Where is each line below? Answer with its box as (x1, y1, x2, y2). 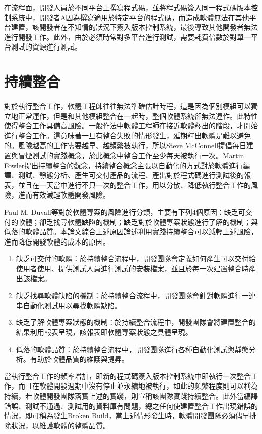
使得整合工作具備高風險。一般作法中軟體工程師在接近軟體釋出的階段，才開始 (4, 120, 258, 131)
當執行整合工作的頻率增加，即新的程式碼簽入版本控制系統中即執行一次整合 (4, 370, 251, 381)
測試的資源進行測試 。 (11, 41, 82, 52)
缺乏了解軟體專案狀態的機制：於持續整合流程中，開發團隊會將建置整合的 (16, 317, 256, 327)
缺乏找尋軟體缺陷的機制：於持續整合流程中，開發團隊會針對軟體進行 (16, 290, 242, 301)
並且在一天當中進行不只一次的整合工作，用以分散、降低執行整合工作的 (18, 179, 251, 190)
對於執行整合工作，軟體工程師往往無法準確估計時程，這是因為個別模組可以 (4, 101, 251, 111)
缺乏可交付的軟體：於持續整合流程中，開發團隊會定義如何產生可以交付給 (16, 253, 256, 264)
